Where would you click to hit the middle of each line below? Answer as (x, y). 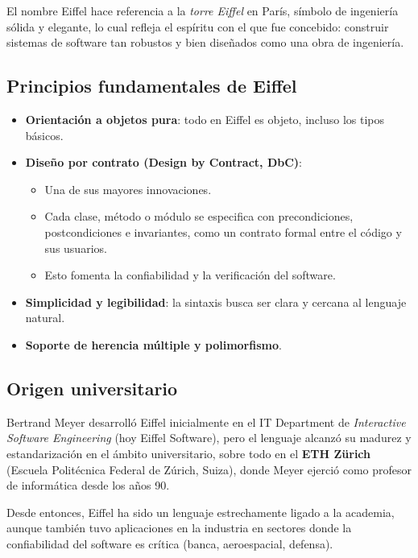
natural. (45, 318)
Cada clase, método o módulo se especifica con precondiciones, (199, 216)
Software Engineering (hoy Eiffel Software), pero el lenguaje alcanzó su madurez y (209, 438)
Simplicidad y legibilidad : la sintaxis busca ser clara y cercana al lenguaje (216, 302)
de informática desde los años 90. (88, 485)
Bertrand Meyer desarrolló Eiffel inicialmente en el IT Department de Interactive (206, 422)
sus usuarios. (76, 248)
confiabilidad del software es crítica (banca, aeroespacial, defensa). (170, 543)
